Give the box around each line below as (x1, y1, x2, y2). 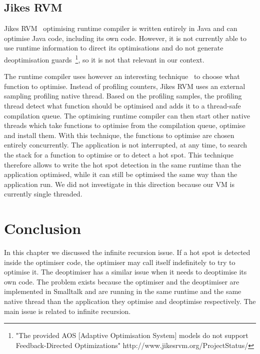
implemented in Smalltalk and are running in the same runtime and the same (4, 286, 241, 296)
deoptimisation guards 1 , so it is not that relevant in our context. (4, 52, 204, 64)
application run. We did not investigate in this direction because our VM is (4, 178, 234, 189)
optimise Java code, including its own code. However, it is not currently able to (4, 32, 247, 43)
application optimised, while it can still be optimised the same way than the (4, 169, 237, 179)
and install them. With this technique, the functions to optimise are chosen (4, 129, 234, 140)
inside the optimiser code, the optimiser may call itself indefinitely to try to (4, 256, 235, 267)
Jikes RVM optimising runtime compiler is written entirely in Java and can (4, 23, 237, 33)
